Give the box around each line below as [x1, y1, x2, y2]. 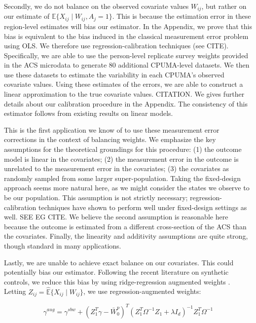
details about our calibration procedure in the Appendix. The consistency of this [4, 98, 248, 108]
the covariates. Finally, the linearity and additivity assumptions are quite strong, [4, 231, 248, 241]
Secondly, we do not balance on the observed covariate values [4, 1, 189, 11]
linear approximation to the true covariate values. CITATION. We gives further [4, 89, 245, 99]
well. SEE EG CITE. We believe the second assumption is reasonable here [4, 212, 228, 222]
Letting [4, 286, 26, 296]
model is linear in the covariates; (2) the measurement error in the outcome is [4, 153, 239, 164]
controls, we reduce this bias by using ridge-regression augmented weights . [4, 276, 230, 287]
